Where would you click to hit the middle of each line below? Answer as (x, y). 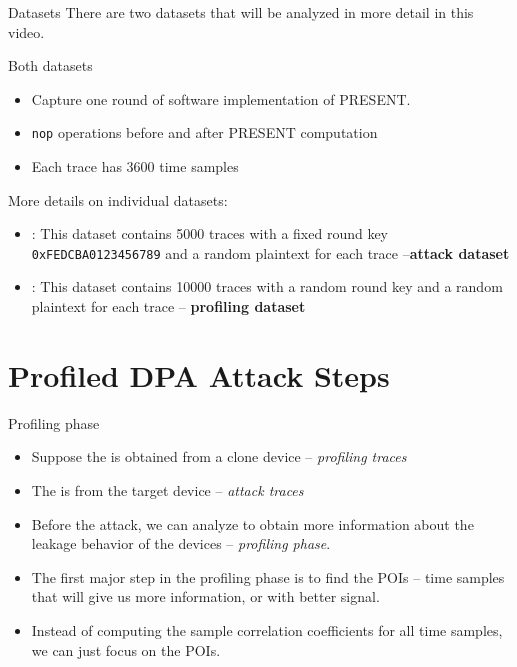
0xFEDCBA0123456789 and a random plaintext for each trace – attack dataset (270, 252)
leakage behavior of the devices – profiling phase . (181, 543)
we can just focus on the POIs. (126, 649)
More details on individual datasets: (118, 199)
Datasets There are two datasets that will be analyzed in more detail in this (241, 12)
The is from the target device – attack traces (167, 489)
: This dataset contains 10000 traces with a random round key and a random (267, 286)
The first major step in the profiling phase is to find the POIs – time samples (268, 576)
